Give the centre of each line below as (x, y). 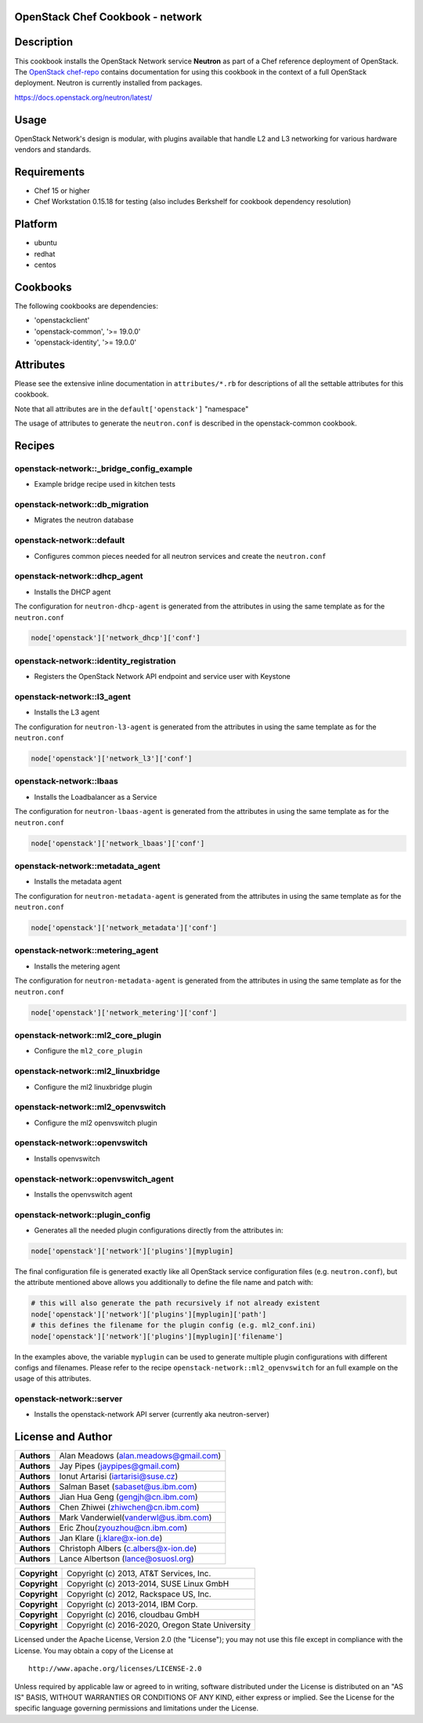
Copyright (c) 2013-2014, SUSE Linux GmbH (148, 1584)
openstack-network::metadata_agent (87, 866)
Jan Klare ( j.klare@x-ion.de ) (111, 1539)
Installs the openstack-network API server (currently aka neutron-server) (152, 1415)
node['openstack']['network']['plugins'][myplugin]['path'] (149, 1314)
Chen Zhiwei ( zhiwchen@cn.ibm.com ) (129, 1507)
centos (45, 265)
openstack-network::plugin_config (83, 1214)
